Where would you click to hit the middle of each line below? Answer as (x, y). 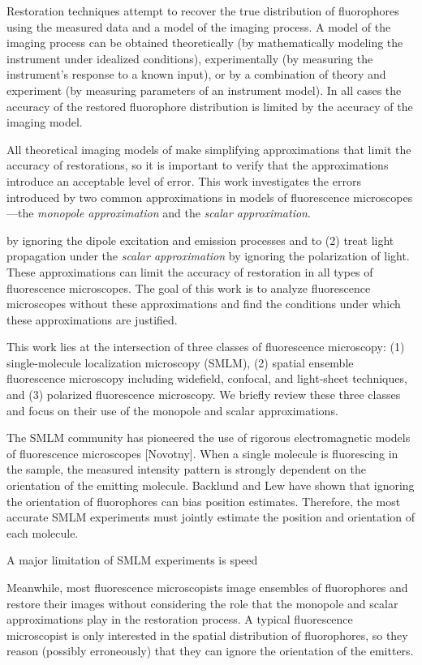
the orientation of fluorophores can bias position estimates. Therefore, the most (204, 501)
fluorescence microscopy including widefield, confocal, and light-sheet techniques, (207, 378)
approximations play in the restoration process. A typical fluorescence (180, 619)
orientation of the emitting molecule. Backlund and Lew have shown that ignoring (211, 485)
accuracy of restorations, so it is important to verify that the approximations (198, 165)
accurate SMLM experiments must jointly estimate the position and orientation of (211, 517)
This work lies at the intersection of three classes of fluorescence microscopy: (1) (206, 347)
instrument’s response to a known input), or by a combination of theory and (196, 74)
